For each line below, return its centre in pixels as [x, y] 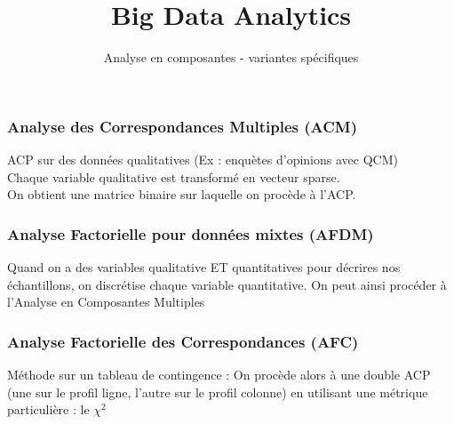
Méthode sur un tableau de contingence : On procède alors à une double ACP [219, 375]
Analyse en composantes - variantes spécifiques [231, 57]
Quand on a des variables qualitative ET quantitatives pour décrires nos [204, 267]
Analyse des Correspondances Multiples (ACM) [182, 126]
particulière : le [48, 409]
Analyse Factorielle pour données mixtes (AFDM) [191, 233]
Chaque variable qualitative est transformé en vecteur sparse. [174, 176]
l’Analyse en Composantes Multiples [106, 302]
